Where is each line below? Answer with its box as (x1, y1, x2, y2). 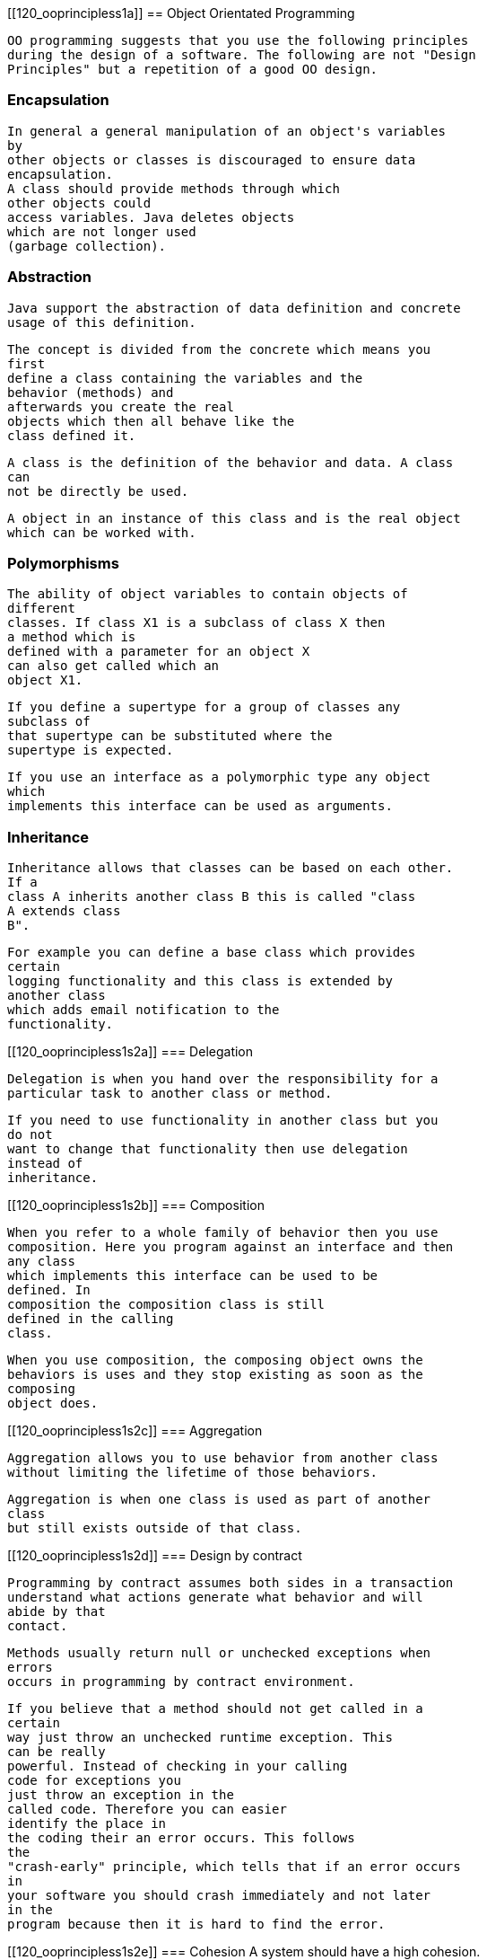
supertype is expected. (7, 743, 174, 758)
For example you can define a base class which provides (7, 945, 416, 959)
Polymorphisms (7, 553, 119, 572)
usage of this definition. (7, 314, 196, 330)
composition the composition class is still (7, 1297, 326, 1311)
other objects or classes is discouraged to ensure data (7, 152, 416, 167)
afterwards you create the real (7, 399, 234, 414)
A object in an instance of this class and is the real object (7, 510, 461, 525)
